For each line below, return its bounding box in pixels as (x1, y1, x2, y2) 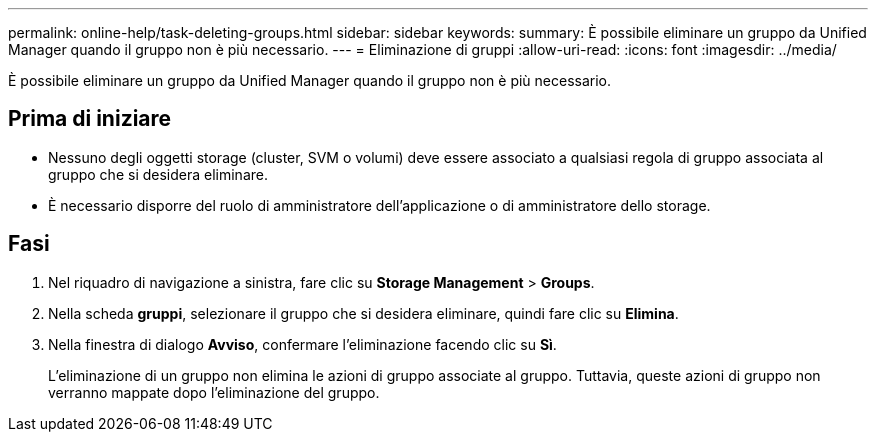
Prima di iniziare (8, 106, 172, 132)
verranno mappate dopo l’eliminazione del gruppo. (48, 383, 380, 401)
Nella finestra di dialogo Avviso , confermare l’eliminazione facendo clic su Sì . (48, 335, 557, 353)
